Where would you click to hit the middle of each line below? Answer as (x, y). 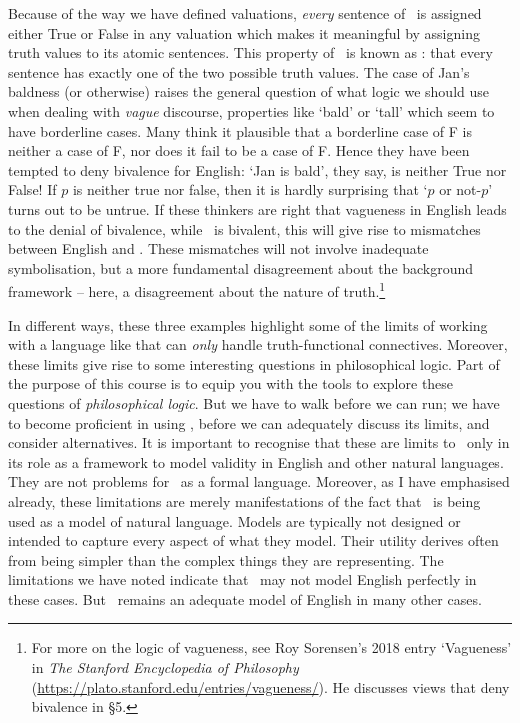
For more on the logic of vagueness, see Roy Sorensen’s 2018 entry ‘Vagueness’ (271, 647)
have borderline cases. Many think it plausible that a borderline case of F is (240, 130)
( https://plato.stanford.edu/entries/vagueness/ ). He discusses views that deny (270, 686)
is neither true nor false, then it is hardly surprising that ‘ (250, 189)
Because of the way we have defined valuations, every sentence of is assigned (245, 13)
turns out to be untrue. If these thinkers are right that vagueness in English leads (257, 208)
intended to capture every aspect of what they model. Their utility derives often (253, 540)
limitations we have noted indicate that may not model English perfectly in (242, 579)
